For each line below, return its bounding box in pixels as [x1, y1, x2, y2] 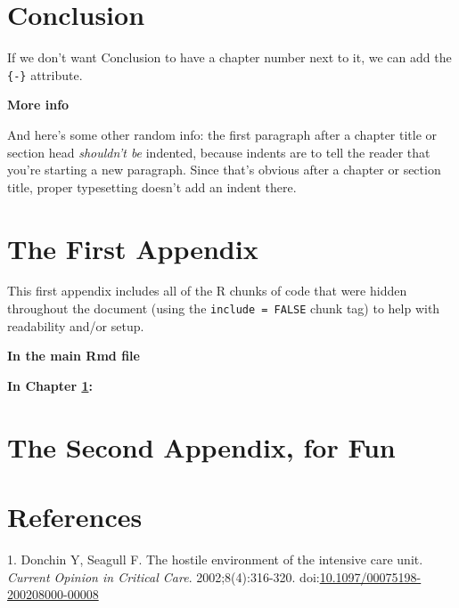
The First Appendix [7, 230, 258, 266]
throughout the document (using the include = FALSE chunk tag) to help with [7, 299, 440, 318]
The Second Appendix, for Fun [7, 428, 396, 465]
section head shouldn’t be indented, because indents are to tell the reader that [7, 142, 430, 161]
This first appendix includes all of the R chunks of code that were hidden [7, 281, 407, 300]
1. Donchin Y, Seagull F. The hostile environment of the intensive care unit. [7, 550, 423, 568]
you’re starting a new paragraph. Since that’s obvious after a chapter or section [7, 160, 441, 179]
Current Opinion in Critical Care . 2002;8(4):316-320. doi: [7, 567, 320, 586]
